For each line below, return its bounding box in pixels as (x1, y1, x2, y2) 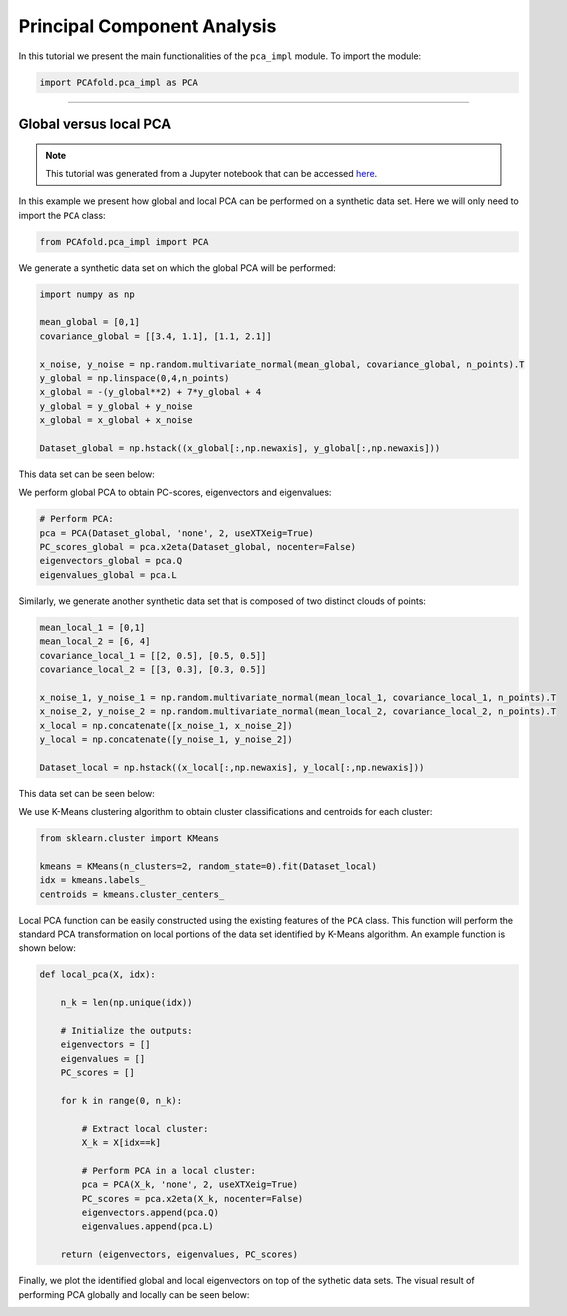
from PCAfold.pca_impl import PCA (39, 236, 209, 247)
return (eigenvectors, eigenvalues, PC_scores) (60, 1249, 299, 1260)
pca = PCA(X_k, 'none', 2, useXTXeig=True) (81, 1179, 299, 1190)
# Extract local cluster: (81, 1123, 209, 1134)
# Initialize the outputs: (60, 1025, 194, 1036)
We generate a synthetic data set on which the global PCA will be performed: (18, 261, 337, 274)
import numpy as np (39, 288, 135, 300)
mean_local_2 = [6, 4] (39, 636, 151, 647)
